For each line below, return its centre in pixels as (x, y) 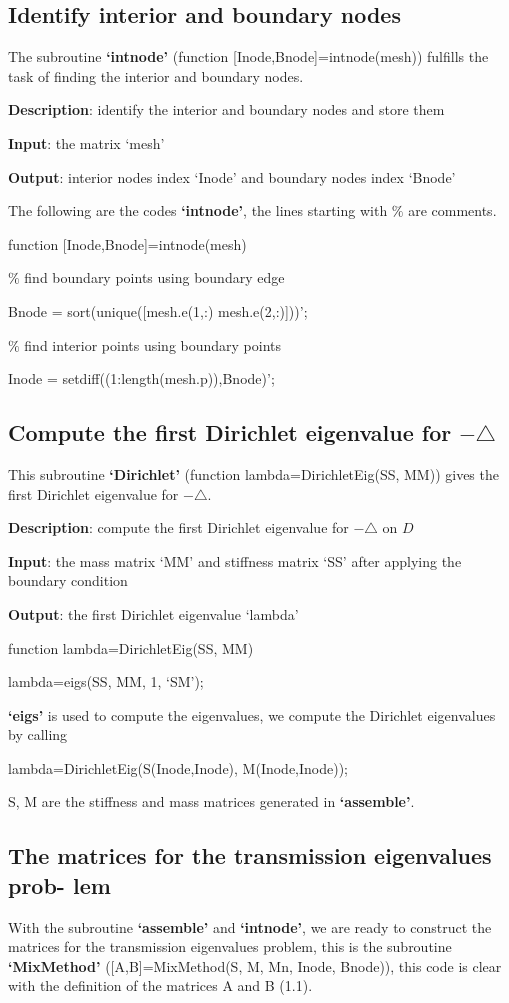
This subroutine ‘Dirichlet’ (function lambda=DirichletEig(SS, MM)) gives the (253, 473)
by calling (38, 734)
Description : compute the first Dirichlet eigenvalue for (178, 527)
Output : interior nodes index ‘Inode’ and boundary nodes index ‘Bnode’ (232, 176)
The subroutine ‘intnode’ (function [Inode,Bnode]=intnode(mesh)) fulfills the (248, 56)
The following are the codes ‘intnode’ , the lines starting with (198, 210)
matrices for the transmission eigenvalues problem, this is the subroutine (230, 946)
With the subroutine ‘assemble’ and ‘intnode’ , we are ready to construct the (250, 926)
